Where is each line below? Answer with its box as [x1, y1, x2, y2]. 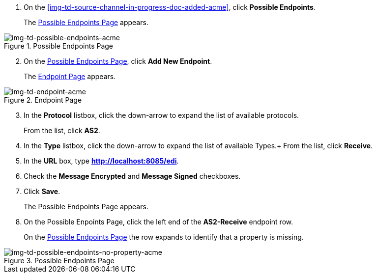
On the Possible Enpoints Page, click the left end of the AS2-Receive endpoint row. [24, 218, 293, 226]
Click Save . [24, 187, 60, 195]
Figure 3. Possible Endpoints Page [4, 256, 115, 265]
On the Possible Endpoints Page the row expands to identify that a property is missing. [24, 233, 304, 241]
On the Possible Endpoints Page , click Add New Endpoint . [24, 57, 212, 65]
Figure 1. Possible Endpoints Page [4, 42, 114, 50]
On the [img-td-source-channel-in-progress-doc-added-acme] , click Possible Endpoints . [24, 3, 316, 11]
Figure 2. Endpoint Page [4, 96, 82, 104]
